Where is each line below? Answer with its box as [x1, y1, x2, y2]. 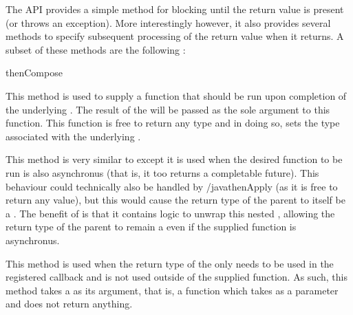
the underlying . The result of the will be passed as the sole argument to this [6, 102, 330, 116]
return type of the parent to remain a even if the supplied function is [6, 219, 297, 234]
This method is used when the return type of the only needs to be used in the [6, 256, 334, 270]
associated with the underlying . [6, 129, 141, 143]
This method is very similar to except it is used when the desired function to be [6, 152, 343, 166]
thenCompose [6, 65, 63, 80]
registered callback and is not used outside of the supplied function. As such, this [6, 270, 347, 284]
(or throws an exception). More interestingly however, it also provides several [6, 15, 331, 30]
